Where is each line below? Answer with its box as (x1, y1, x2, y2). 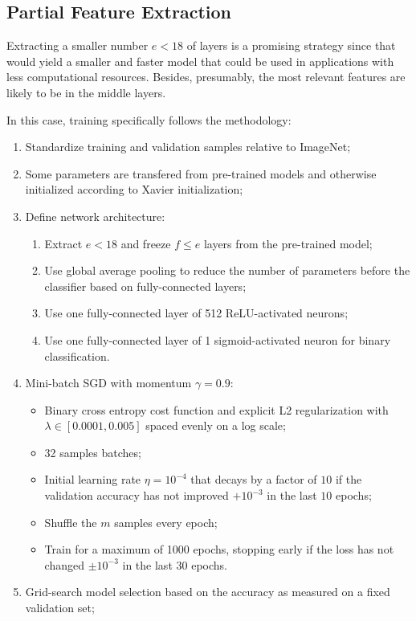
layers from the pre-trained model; (203, 235, 373, 251)
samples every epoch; (114, 513, 218, 530)
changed (44, 556, 84, 573)
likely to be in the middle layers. (6, 84, 166, 100)
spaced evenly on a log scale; (145, 417, 286, 434)
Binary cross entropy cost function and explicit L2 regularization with (44, 401, 389, 418)
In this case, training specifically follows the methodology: (6, 111, 292, 128)
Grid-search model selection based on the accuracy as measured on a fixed (25, 583, 390, 600)
